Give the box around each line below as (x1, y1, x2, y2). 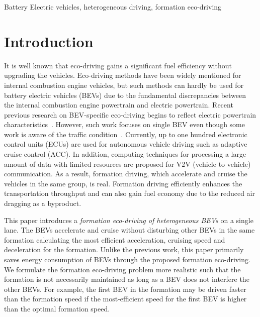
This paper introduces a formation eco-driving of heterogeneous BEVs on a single (4, 215, 253, 225)
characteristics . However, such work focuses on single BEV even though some (4, 119, 245, 130)
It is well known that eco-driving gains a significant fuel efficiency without (4, 60, 232, 70)
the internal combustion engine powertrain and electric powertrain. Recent (4, 99, 233, 110)
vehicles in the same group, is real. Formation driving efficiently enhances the (4, 178, 242, 188)
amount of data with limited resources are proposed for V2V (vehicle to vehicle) (4, 158, 251, 169)
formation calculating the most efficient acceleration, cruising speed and (4, 234, 225, 245)
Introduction (4, 31, 94, 51)
